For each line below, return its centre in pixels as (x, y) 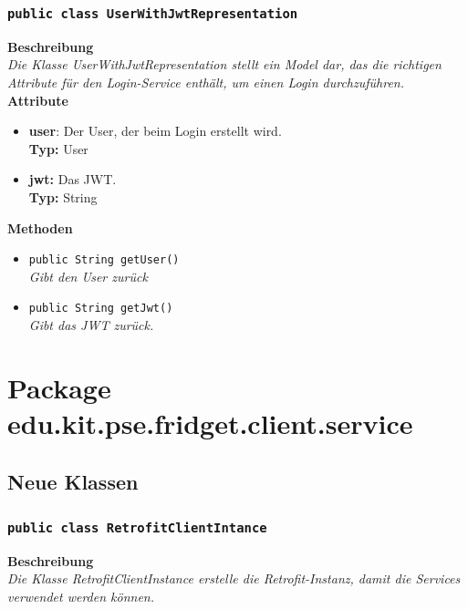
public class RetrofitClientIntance (137, 527)
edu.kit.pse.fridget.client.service (210, 423)
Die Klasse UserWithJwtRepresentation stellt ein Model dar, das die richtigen (224, 64)
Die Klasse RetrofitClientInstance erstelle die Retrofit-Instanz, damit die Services (234, 578)
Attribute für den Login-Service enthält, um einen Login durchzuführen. (206, 82)
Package (59, 387)
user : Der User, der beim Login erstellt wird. (155, 131)
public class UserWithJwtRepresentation (153, 13)
